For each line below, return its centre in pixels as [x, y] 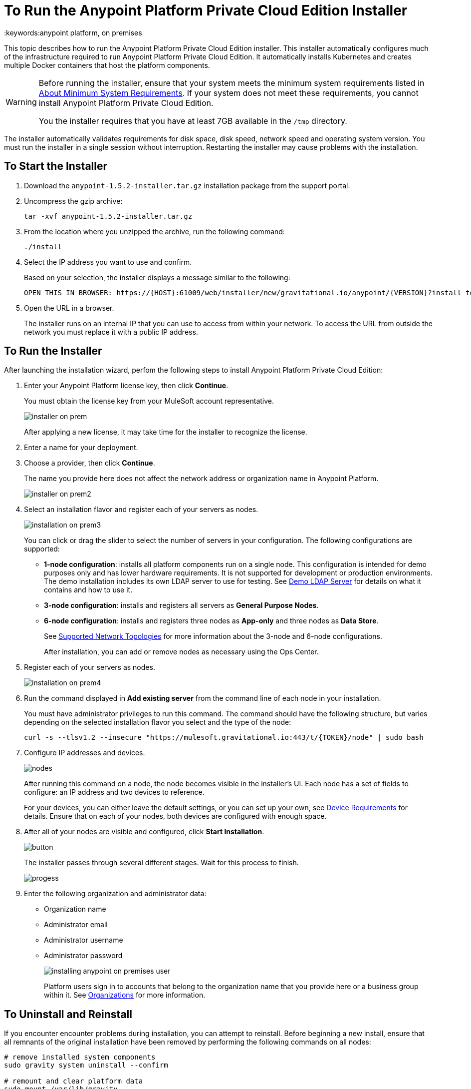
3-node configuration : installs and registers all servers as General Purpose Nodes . [181, 605]
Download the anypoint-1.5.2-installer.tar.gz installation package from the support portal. [187, 185]
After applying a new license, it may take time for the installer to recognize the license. [166, 432]
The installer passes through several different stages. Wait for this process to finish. [161, 863]
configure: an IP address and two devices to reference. [114, 792]
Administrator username [84, 940]
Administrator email [76, 925]
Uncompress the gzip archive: [73, 201]
